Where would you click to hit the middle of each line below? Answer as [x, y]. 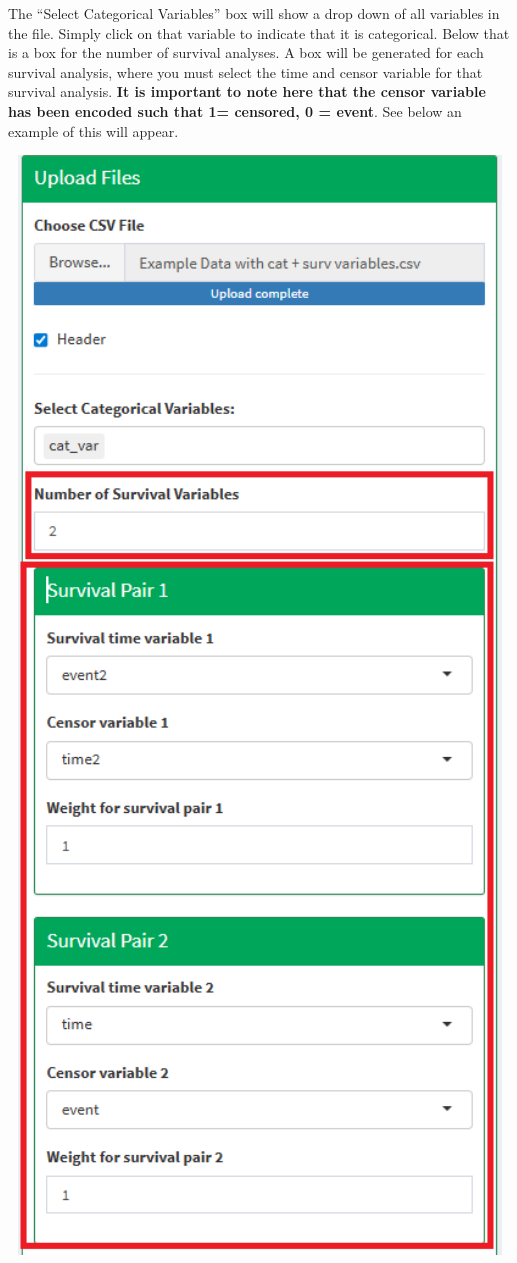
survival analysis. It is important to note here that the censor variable [247, 91]
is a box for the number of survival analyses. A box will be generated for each [246, 52]
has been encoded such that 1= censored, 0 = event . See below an [235, 110]
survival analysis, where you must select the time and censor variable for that [245, 71]
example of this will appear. [93, 130]
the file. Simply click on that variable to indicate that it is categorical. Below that [259, 32]
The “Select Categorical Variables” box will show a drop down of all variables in [254, 13]
